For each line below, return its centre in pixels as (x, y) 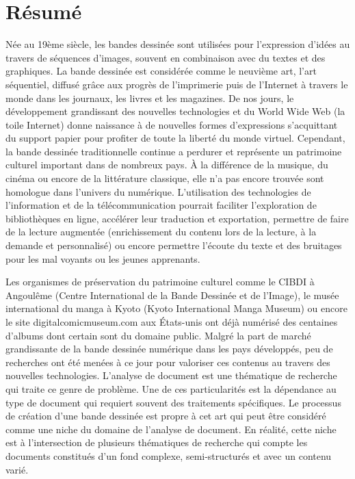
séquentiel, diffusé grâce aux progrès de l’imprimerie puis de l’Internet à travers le (177, 84)
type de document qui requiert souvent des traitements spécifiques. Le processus (173, 402)
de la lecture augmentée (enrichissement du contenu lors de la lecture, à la (161, 232)
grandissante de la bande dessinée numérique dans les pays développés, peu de (169, 349)
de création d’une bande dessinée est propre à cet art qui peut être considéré (166, 416)
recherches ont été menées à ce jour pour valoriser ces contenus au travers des (168, 362)
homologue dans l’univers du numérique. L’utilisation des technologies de (158, 191)
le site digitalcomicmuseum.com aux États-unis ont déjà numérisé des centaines (172, 322)
